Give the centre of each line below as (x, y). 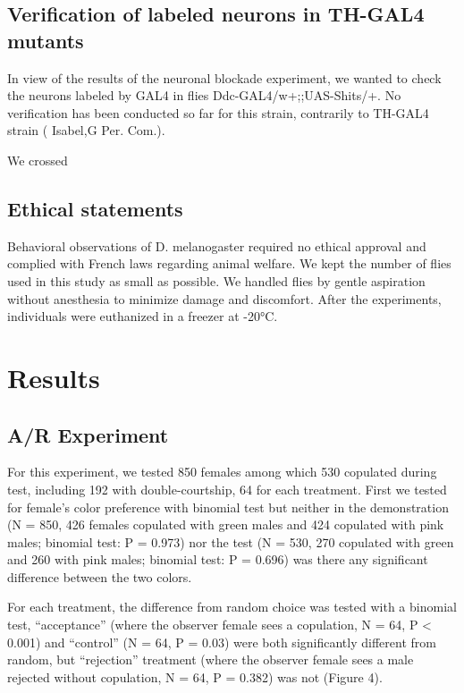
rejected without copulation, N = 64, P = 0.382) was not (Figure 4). (195, 676)
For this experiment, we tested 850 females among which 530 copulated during (222, 472)
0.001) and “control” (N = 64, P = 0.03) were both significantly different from (222, 642)
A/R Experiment (88, 434)
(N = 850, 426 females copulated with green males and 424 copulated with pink (226, 524)
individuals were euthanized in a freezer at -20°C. (143, 316)
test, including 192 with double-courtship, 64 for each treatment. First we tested (227, 489)
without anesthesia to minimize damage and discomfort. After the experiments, (224, 298)
